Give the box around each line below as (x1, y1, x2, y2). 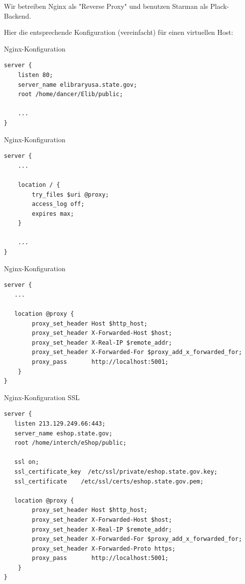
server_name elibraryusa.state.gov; (18, 81, 137, 88)
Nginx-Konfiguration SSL (4, 392, 80, 402)
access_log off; (32, 201, 85, 208)
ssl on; (14, 458, 39, 466)
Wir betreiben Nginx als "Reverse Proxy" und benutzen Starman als (4, 1, 208, 11)
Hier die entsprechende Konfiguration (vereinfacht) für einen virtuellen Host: (4, 27, 233, 37)
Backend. (4, 10, 31, 21)
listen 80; (18, 71, 53, 78)
